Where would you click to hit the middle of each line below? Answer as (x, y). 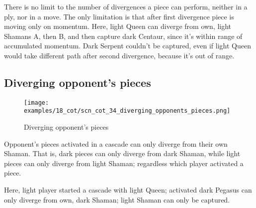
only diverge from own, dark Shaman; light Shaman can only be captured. (117, 199)
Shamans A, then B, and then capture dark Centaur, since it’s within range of (123, 36)
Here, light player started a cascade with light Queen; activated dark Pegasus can (128, 190)
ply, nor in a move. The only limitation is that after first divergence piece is (119, 16)
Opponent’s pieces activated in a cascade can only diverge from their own (116, 143)
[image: (37, 103)
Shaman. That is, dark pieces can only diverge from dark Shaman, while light (122, 153)
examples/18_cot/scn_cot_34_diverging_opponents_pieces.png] (127, 111)
